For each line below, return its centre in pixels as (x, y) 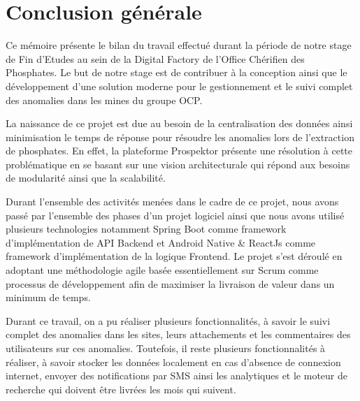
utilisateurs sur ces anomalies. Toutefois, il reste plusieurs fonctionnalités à (166, 348)
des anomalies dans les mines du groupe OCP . (104, 100)
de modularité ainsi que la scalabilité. (86, 178)
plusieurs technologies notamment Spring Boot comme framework (146, 229)
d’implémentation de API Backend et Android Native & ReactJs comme (161, 242)
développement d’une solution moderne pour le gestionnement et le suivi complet (179, 86)
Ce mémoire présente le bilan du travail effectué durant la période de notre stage (179, 45)
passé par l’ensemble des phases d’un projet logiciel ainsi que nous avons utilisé (175, 215)
